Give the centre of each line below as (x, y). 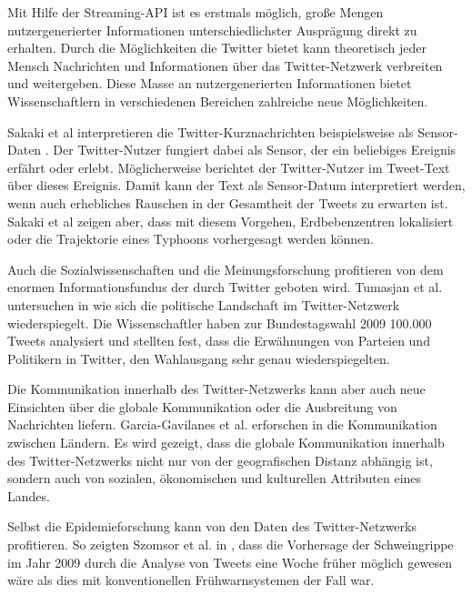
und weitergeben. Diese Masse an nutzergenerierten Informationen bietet (210, 83)
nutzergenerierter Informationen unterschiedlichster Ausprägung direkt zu (212, 30)
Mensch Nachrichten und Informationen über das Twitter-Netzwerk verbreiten (225, 65)
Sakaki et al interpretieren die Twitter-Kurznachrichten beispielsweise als (211, 131)
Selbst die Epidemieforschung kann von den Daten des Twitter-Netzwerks (212, 526)
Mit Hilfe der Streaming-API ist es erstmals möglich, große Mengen (196, 12)
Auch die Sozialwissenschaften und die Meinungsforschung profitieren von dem (226, 269)
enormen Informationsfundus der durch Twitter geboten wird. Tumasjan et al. (225, 287)
